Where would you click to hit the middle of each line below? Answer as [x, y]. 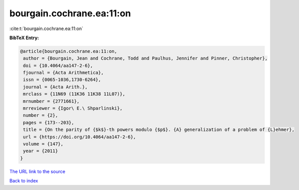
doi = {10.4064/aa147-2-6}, [58, 65]
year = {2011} [41, 151]
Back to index [24, 181]
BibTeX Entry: [24, 38]
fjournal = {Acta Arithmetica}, [64, 73]
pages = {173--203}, [49, 123]
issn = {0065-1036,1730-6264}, [62, 80]
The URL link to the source [38, 171]
